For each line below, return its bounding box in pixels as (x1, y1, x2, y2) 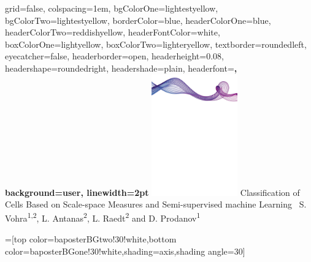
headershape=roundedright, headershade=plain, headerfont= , (5, 61, 237, 74)
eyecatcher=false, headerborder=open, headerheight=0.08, (5, 50, 224, 62)
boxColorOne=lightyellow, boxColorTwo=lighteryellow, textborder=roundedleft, (5, 37, 307, 50)
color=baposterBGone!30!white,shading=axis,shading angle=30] (5, 244, 245, 257)
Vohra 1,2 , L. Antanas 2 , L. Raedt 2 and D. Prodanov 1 (5, 210, 201, 225)
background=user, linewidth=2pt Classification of (5, 185, 300, 198)
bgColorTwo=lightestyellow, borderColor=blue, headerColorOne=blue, (5, 13, 271, 26)
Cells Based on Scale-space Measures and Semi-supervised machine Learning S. (5, 198, 307, 211)
